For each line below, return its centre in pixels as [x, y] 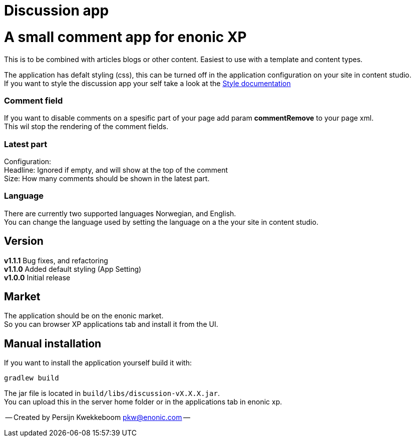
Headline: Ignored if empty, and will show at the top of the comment [116, 170]
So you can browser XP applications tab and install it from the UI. [111, 324]
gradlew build [32, 378]
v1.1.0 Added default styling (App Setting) [73, 269]
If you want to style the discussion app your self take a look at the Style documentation [147, 83]
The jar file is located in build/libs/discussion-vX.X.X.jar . [112, 393]
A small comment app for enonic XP [125, 37]
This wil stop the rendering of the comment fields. [86, 127]
